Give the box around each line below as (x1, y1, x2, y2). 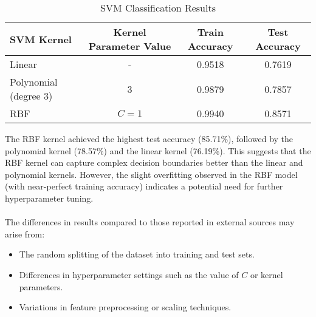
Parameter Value (88, 39, 171, 53)
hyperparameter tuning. (5, 191, 94, 204)
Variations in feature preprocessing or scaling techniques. (19, 301, 232, 313)
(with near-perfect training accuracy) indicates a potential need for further (5, 180, 283, 193)
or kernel (250, 268, 283, 281)
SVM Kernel (10, 32, 72, 46)
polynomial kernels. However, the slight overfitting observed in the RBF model (5, 168, 298, 180)
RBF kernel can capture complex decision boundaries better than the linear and (5, 156, 303, 169)
